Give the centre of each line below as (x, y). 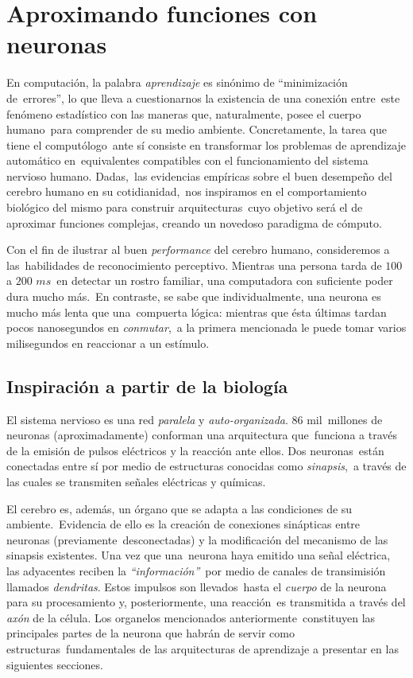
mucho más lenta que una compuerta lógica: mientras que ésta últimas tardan (197, 312)
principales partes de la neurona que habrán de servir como (151, 633)
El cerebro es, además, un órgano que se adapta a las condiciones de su (179, 508)
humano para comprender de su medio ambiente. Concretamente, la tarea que (197, 129)
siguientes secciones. (55, 664)
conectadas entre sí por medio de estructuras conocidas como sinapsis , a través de (206, 466)
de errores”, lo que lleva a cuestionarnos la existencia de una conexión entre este (203, 97)
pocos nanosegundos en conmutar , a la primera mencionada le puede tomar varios (206, 327)
